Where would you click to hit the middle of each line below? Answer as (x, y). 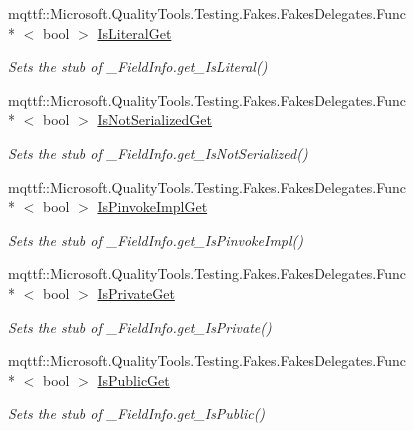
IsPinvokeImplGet (152, 206)
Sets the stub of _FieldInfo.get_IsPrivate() (140, 326)
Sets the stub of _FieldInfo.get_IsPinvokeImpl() (156, 239)
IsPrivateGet (136, 292)
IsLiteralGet (134, 32)
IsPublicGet (133, 379)
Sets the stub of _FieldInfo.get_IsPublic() (137, 413)
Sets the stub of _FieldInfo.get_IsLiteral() (138, 66)
